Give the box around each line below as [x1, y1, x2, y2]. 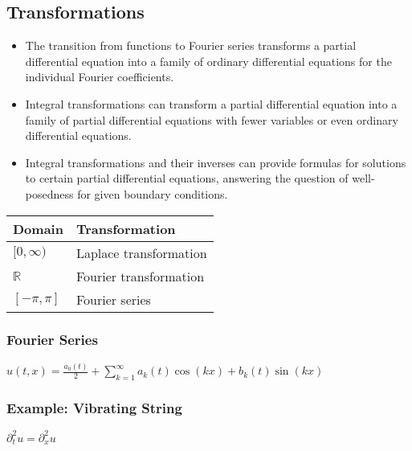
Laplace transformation [75, 243, 207, 262]
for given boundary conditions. [77, 185, 228, 202]
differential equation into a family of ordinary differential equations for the [25, 52, 392, 69]
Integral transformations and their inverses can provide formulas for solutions [25, 154, 406, 170]
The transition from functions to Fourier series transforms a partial [25, 37, 357, 54]
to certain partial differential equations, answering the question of [25, 170, 349, 187]
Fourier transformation [75, 266, 205, 285]
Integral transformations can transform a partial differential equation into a [25, 95, 398, 112]
